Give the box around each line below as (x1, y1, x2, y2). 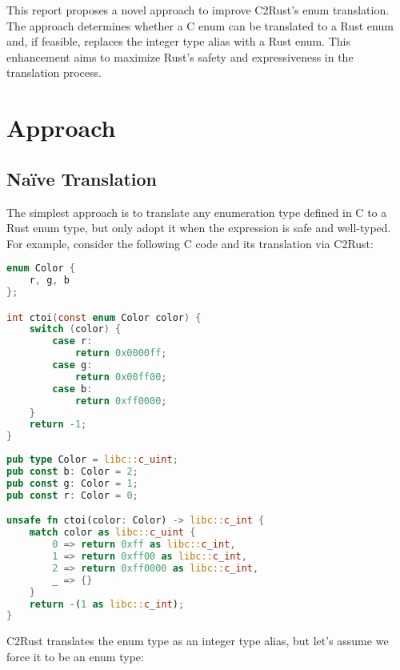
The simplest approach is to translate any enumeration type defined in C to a (6, 203, 387, 220)
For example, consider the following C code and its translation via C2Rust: (6, 235, 374, 251)
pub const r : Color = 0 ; (6, 489, 138, 501)
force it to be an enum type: (6, 648, 144, 664)
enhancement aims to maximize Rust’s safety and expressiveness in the (6, 48, 354, 65)
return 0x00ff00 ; (74, 371, 167, 383)
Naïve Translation (6, 166, 157, 191)
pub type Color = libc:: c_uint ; (6, 454, 178, 466)
